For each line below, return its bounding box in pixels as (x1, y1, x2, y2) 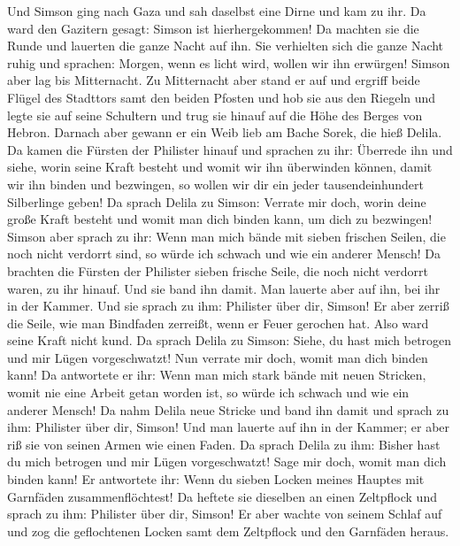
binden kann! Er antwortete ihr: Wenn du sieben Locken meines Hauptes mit (7, 470, 425, 488)
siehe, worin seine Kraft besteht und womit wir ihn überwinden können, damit (7, 158, 433, 176)
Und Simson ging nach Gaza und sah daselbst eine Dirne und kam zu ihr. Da (7, 2, 426, 19)
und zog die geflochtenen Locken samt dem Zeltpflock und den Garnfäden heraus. (7, 521, 449, 540)
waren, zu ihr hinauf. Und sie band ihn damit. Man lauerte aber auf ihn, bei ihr (7, 279, 441, 297)
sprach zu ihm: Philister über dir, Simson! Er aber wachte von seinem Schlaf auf (7, 504, 442, 523)
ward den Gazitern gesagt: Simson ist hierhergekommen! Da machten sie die (7, 19, 419, 37)
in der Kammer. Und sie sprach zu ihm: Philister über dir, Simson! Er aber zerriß (7, 296, 449, 315)
